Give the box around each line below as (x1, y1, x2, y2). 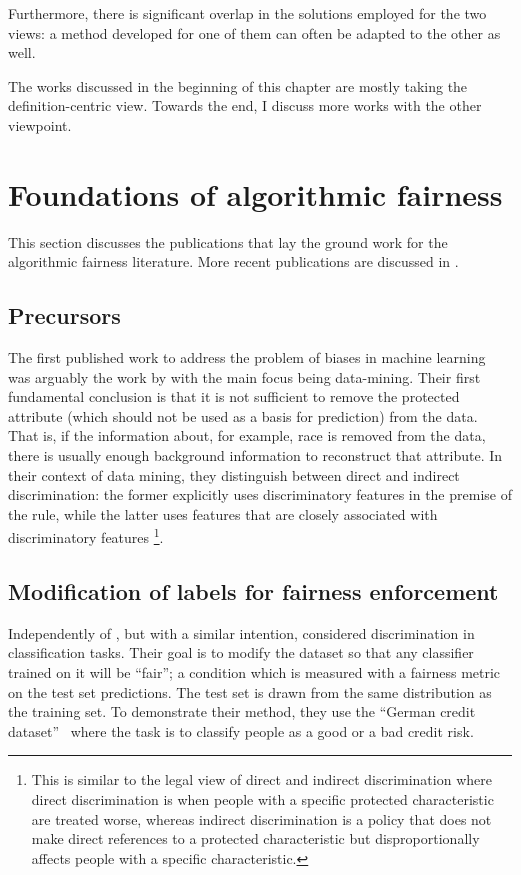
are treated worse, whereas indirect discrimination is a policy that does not (31, 808, 492, 829)
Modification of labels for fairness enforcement (8, 576, 499, 607)
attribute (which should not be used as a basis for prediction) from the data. (8, 405, 478, 426)
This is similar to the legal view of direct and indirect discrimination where (31, 769, 492, 790)
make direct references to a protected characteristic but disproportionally (31, 828, 480, 849)
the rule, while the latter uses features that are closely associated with (8, 503, 438, 524)
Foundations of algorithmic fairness (8, 173, 503, 214)
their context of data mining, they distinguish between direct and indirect (8, 464, 460, 485)
